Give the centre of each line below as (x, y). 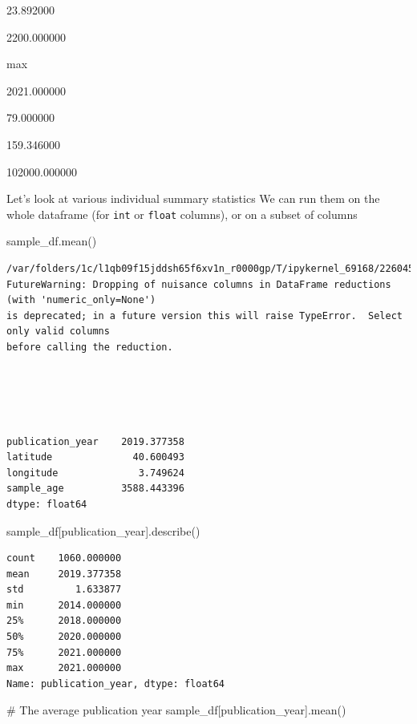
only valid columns (58, 332)
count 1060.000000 (64, 558)
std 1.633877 (64, 590)
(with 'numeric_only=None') (81, 300)
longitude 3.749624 (95, 473)
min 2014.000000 (64, 605)
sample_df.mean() (52, 241)
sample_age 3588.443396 (95, 489)
